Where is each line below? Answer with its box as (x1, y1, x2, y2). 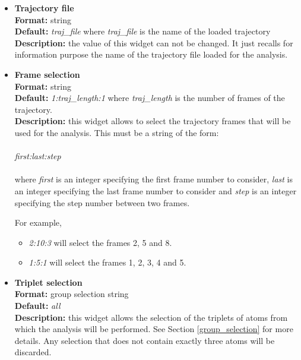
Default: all (14, 299, 61, 312)
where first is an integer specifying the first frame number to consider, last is (14, 173, 293, 185)
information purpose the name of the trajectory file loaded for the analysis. (14, 48, 288, 61)
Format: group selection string (14, 288, 129, 300)
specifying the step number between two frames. (14, 196, 190, 209)
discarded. (14, 346, 52, 358)
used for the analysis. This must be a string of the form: (14, 126, 219, 138)
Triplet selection (14, 276, 83, 288)
